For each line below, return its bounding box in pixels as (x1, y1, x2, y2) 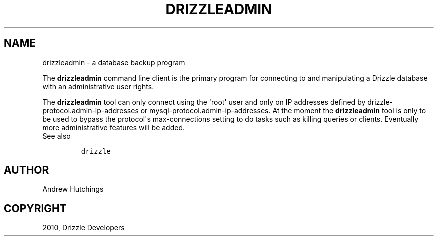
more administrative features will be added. (42, 123, 185, 132)
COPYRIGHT (4, 202, 67, 215)
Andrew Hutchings (42, 185, 104, 194)
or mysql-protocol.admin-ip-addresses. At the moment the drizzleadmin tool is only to (140, 106, 426, 115)
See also (42, 131, 71, 140)
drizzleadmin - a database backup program (42, 58, 185, 67)
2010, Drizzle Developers (42, 223, 125, 232)
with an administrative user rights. (42, 82, 154, 91)
